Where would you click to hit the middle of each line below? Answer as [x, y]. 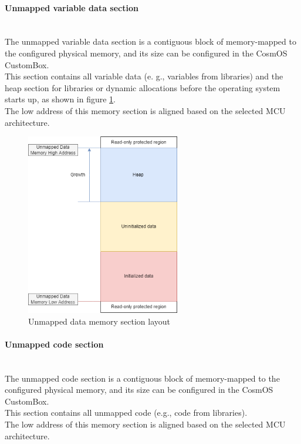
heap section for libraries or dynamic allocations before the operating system [143, 87]
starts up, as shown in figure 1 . [60, 99]
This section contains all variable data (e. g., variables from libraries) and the [144, 76]
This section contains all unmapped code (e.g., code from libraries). [126, 413]
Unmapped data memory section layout [99, 321]
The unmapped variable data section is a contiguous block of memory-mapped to [150, 41]
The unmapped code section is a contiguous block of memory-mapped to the [142, 378]
